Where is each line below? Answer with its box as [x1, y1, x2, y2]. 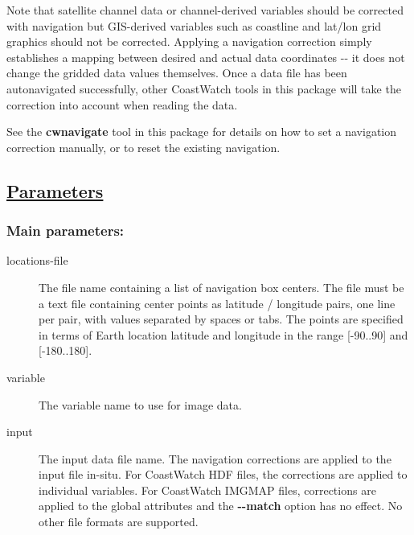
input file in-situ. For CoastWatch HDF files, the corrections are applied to [39, 466, 408, 483]
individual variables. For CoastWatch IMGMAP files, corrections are [39, 481, 376, 498]
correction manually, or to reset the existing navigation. [6, 138, 281, 155]
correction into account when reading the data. [6, 96, 238, 113]
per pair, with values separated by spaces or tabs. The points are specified [39, 311, 404, 327]
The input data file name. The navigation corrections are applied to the [39, 450, 391, 467]
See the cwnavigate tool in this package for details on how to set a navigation [6, 123, 397, 140]
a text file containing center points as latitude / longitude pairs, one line [39, 294, 396, 311]
